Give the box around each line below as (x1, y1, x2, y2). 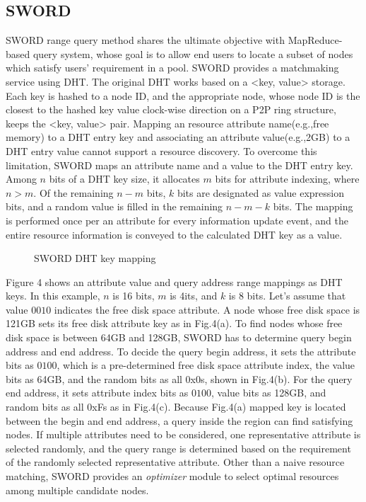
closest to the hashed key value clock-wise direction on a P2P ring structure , (6, 102, 336, 117)
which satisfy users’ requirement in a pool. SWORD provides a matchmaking (6, 60, 339, 75)
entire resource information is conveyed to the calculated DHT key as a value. (6, 227, 343, 241)
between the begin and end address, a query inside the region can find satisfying (6, 413, 353, 428)
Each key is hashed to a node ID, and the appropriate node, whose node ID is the (6, 88, 360, 103)
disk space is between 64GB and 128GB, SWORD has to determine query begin (6, 330, 352, 345)
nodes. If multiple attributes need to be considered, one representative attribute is (6, 427, 361, 442)
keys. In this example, (6, 288, 100, 303)
